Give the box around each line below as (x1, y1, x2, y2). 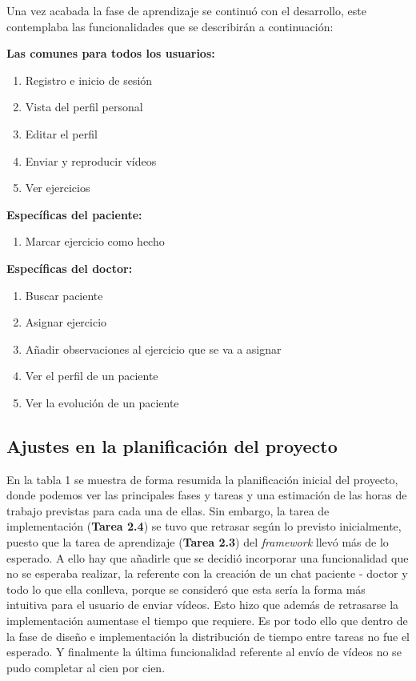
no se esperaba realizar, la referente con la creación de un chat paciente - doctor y (6, 565, 408, 582)
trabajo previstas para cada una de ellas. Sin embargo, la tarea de (6, 502, 330, 519)
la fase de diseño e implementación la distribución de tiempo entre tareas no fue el (6, 627, 410, 644)
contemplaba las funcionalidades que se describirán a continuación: (6, 18, 334, 34)
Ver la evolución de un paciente (25, 394, 179, 411)
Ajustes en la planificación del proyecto (6, 433, 338, 458)
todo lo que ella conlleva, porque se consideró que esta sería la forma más (6, 580, 366, 597)
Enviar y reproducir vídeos (25, 152, 157, 169)
